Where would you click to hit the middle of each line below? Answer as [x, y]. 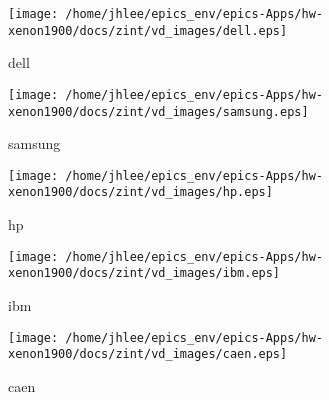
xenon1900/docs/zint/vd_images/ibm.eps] [144, 273]
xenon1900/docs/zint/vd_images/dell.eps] [148, 30]
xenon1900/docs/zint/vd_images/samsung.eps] [158, 111]
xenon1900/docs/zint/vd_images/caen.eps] [148, 354]
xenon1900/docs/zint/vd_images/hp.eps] [140, 192]
